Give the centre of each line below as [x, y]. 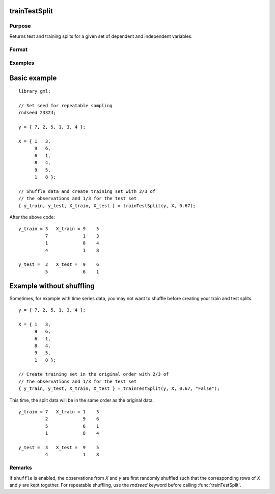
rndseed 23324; [37, 113]
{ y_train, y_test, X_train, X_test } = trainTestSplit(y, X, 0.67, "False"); [119, 389]
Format [19, 50]
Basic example [33, 78]
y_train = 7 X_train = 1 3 [59, 412]
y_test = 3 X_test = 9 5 [59, 447]
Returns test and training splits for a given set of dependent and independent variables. [101, 36]
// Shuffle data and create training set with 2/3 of [87, 191]
